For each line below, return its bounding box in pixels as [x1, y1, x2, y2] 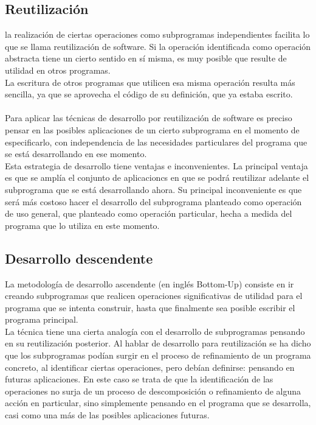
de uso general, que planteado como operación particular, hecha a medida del [5, 207, 292, 220]
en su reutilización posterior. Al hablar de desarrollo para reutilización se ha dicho [5, 337, 311, 349]
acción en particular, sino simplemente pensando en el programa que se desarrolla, [5, 396, 311, 409]
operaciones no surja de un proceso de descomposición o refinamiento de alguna [5, 384, 301, 397]
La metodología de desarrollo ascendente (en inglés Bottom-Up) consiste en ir [5, 277, 294, 290]
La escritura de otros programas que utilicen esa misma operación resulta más [5, 76, 295, 88]
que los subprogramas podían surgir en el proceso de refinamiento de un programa [5, 349, 311, 362]
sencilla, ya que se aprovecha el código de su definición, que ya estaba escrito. [5, 88, 293, 100]
